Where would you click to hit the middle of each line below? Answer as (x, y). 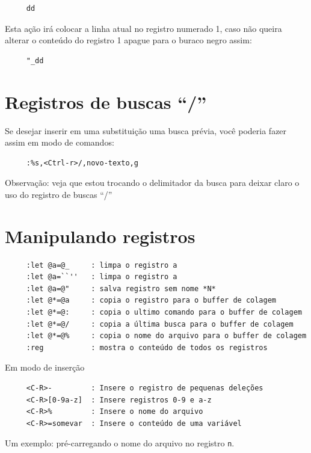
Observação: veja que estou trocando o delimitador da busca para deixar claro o (152, 183)
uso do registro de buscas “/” (59, 194)
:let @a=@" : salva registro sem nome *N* (121, 288)
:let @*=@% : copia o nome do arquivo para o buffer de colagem (166, 336)
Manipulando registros (100, 236)
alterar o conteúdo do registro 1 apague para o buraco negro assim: (128, 40)
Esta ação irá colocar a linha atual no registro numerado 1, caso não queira (143, 28)
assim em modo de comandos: (60, 142)
